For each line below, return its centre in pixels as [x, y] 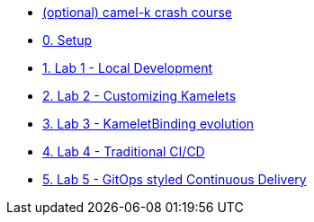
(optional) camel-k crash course [137, 12]
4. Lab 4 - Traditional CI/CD [124, 151]
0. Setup [67, 40]
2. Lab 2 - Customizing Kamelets [139, 96]
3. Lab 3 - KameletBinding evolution [148, 124]
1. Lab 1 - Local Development [127, 68]
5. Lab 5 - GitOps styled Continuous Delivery [175, 179]
